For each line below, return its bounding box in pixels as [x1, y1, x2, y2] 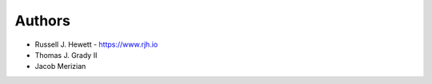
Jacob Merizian [34, 62, 86, 71]
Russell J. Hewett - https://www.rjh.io [34, 40, 158, 49]
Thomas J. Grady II [34, 50, 98, 59]
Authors [14, 12, 71, 29]
